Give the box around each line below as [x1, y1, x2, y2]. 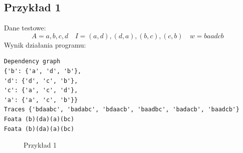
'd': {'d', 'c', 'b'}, [4, 77, 78, 84]
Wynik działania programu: [4, 39, 86, 50]
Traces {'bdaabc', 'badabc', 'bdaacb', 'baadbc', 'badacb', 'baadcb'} [4, 106, 240, 113]
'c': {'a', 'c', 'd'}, [4, 87, 78, 94]
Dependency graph [4, 58, 60, 65]
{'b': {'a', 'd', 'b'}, [4, 67, 81, 75]
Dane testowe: [4, 23, 46, 33]
